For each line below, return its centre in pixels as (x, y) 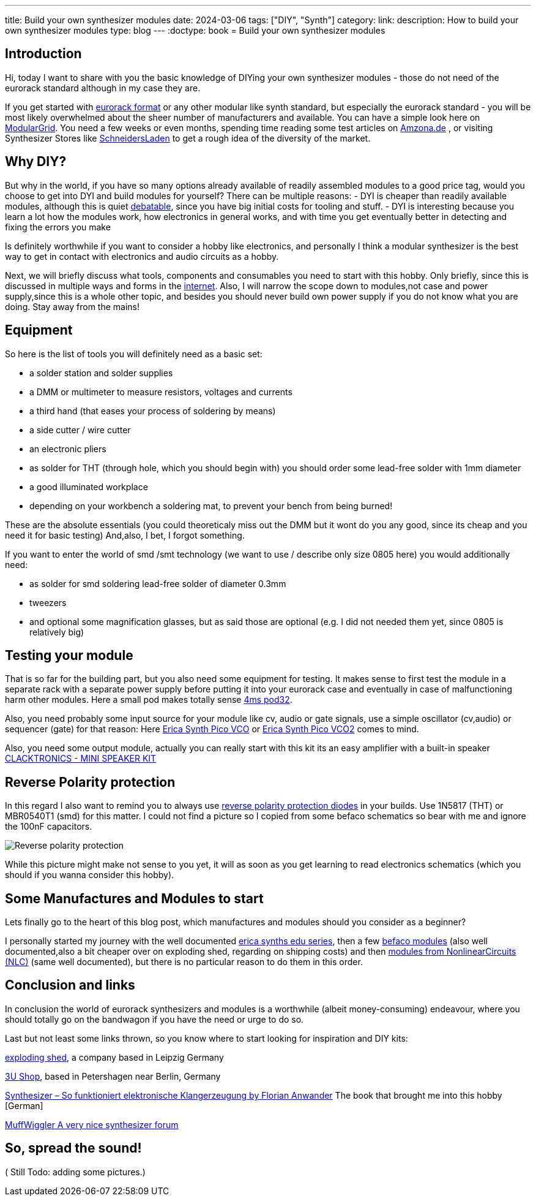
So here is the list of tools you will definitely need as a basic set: (134, 354)
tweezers (48, 602)
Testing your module (69, 655)
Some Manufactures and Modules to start (134, 898)
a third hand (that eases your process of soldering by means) (153, 411)
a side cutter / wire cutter (80, 430)
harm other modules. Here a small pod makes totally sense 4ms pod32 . (149, 700)
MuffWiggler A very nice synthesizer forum (92, 1124)
